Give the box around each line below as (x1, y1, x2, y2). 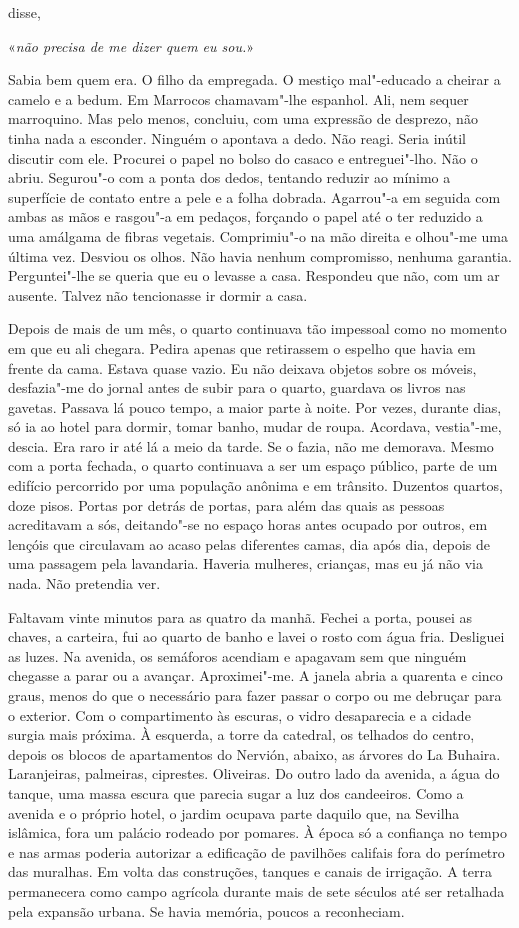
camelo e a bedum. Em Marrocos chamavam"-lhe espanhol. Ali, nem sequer (8, 88, 469, 109)
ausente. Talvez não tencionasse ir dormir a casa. (8, 284, 308, 305)
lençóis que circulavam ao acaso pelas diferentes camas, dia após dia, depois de (8, 533, 491, 554)
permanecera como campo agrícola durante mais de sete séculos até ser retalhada (8, 880, 505, 901)
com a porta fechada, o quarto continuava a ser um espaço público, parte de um (8, 455, 498, 476)
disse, (8, 2, 41, 22)
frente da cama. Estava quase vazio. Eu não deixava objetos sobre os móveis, (8, 357, 477, 378)
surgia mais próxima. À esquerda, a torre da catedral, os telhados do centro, (8, 724, 475, 745)
